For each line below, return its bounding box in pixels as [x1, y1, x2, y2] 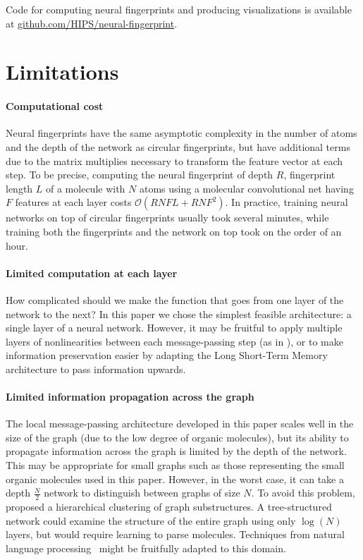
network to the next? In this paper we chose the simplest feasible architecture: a [6, 306, 352, 321]
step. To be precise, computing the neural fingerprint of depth [6, 167, 273, 182]
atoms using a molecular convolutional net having [139, 181, 354, 195]
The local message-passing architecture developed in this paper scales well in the [6, 416, 354, 431]
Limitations [6, 57, 119, 86]
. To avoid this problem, [251, 485, 355, 500]
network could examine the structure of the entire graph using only [6, 513, 296, 528]
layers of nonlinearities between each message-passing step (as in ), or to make [6, 334, 343, 348]
